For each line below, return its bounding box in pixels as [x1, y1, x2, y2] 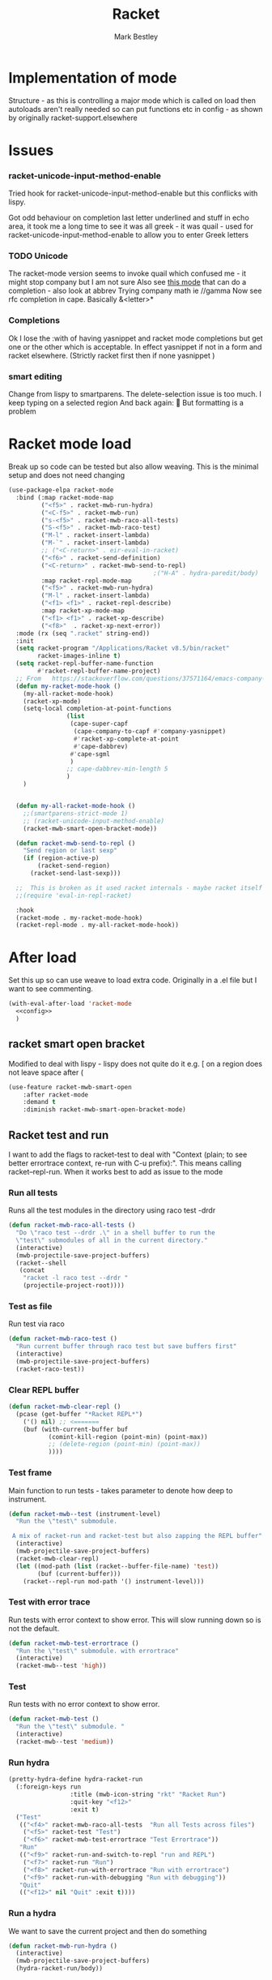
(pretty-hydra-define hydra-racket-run [8, 1776, 143, 1784]
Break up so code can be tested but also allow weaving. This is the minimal [8, 462, 259, 471]
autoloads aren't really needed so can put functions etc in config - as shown [8, 104, 263, 114]
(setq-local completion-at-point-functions [23, 705, 172, 713]
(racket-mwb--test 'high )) [15, 1662, 107, 1670]
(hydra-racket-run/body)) [15, 1965, 104, 1973]
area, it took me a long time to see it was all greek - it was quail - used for [8, 221, 253, 231]
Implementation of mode [8, 68, 177, 87]
